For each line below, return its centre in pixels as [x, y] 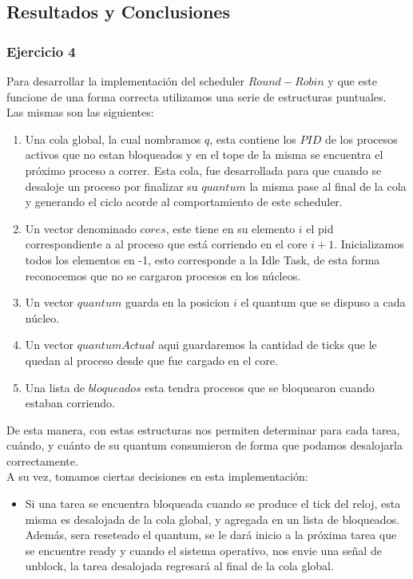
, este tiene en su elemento [230, 228]
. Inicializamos [369, 244]
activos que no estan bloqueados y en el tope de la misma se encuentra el [204, 155]
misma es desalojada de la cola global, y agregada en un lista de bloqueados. [212, 519]
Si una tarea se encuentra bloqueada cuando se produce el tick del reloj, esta [213, 504]
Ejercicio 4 [41, 51]
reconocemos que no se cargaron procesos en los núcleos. [163, 275]
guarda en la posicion [177, 302]
